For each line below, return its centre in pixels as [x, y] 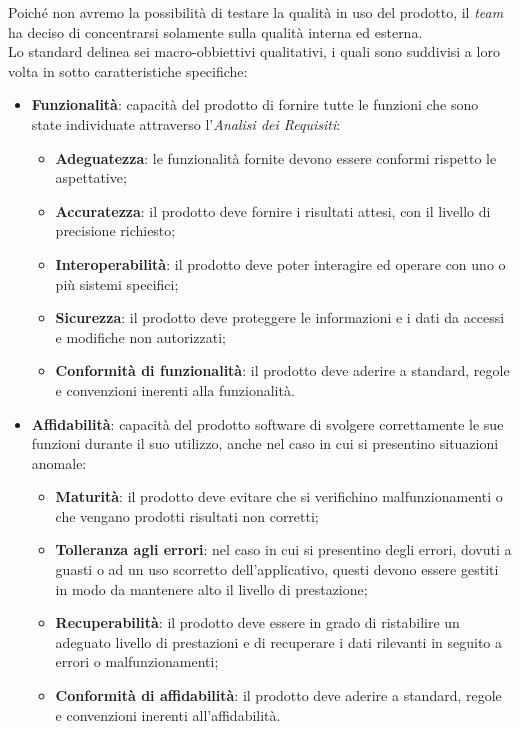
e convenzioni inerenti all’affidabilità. [168, 714]
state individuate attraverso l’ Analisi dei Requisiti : [186, 123]
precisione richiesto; [115, 230]
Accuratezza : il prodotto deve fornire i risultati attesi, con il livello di [273, 210]
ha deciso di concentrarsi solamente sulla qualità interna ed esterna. [215, 31]
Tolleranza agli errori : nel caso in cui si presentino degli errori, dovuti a [283, 549]
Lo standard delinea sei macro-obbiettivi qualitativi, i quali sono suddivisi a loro [254, 51]
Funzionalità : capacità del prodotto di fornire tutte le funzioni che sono [255, 104]
